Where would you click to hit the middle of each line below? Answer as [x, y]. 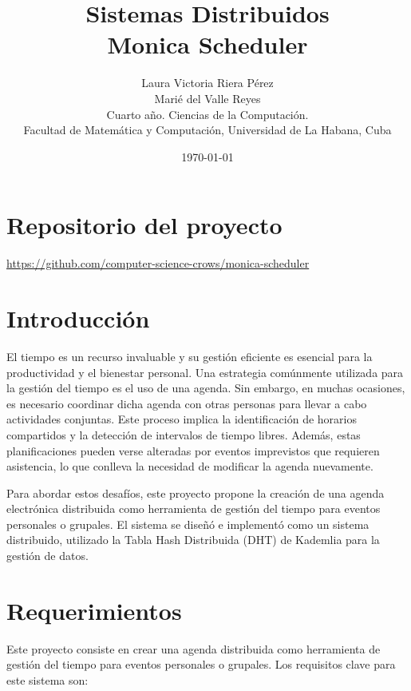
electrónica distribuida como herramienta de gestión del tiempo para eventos [194, 508]
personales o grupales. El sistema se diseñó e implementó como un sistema [188, 524]
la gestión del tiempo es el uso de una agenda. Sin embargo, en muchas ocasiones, [206, 388]
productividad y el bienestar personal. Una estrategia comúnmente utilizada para [205, 372]
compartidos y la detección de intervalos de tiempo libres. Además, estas [184, 434]
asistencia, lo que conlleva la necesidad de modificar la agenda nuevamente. [190, 466]
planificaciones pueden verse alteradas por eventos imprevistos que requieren [193, 450]
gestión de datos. [47, 556]
